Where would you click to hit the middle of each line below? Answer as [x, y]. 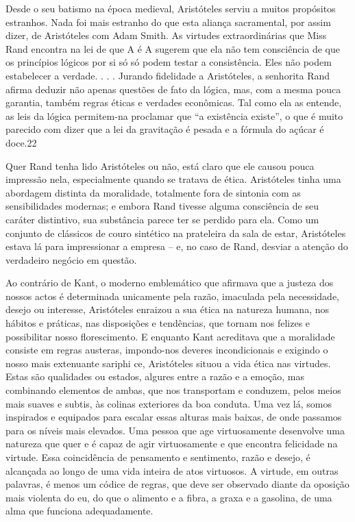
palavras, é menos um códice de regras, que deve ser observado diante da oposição [177, 484]
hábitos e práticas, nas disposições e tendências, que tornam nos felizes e [158, 323]
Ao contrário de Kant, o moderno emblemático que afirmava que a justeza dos [170, 283]
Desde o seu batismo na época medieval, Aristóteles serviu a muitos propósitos [171, 8]
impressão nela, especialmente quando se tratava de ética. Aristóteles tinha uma [173, 179]
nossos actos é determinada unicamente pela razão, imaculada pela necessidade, [172, 296]
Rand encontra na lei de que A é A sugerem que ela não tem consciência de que [173, 48]
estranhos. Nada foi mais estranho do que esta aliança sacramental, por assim [168, 22]
